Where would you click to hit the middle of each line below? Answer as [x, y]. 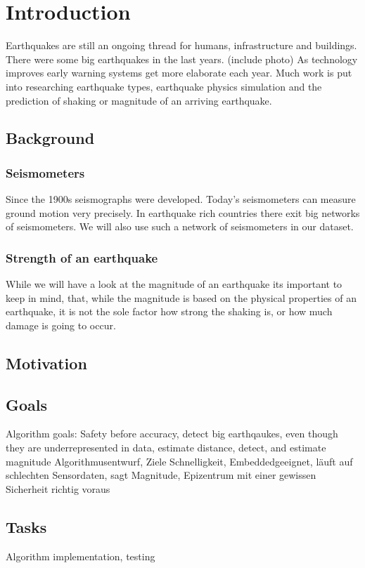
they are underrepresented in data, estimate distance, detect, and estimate [166, 448]
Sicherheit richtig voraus [58, 488]
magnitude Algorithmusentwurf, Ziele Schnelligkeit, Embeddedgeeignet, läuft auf [179, 461]
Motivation [46, 363]
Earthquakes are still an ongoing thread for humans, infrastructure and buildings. [181, 45]
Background [50, 138]
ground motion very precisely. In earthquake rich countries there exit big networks [183, 212]
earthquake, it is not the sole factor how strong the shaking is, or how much [169, 311]
